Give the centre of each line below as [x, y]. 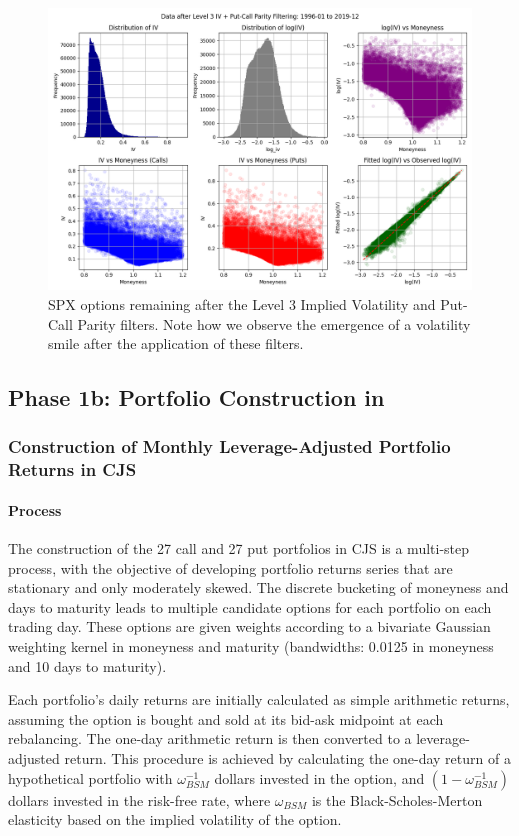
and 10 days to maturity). [87, 665]
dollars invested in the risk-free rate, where [139, 799]
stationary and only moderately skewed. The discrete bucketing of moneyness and [258, 587]
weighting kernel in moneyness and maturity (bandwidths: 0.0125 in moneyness [251, 646]
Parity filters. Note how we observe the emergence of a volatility [274, 323]
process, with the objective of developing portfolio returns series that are [230, 567]
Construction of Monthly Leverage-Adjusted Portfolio [229, 446]
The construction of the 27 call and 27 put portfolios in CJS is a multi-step [239, 548]
